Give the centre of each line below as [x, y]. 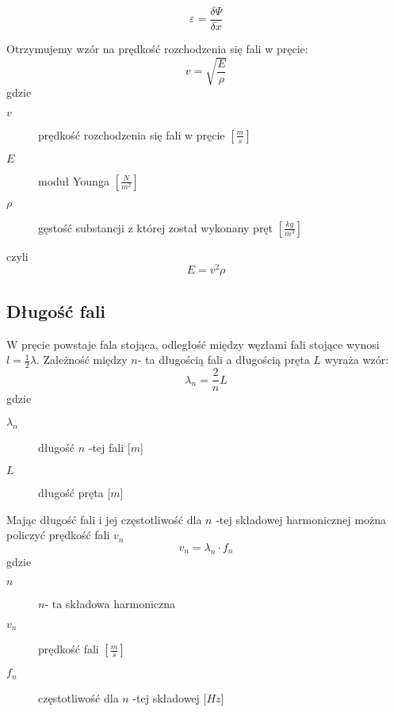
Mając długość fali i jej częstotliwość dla [104, 519]
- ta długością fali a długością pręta [224, 360]
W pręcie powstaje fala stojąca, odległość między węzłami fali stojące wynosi [193, 344]
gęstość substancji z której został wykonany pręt [156, 227]
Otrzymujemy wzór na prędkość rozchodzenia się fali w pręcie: [157, 49]
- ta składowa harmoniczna [110, 604]
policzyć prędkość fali [58, 535]
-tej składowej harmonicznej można [301, 519]
